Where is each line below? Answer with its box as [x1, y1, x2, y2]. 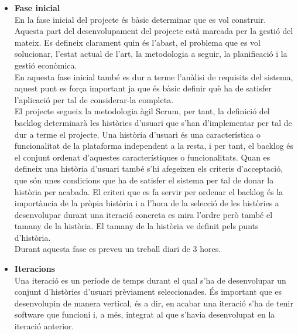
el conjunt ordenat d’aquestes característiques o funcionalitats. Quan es [14, 151, 270, 163]
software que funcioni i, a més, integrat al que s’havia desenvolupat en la [14, 308, 275, 321]
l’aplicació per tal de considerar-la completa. [14, 93, 174, 105]
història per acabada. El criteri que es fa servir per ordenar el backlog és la [14, 185, 283, 197]
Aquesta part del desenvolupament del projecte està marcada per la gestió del [14, 25, 293, 37]
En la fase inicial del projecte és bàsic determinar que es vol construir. [14, 13, 266, 25]
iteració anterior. [14, 320, 74, 332]
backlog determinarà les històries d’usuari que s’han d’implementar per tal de [14, 116, 292, 128]
